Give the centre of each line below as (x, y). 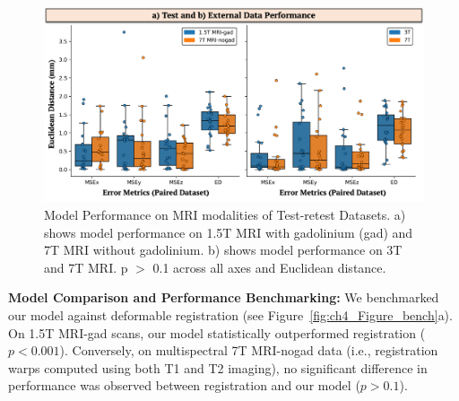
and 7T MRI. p (86, 267)
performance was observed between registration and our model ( (184, 385)
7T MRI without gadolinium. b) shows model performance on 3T (223, 250)
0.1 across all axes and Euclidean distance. (269, 267)
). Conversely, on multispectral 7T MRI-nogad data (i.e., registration (249, 350)
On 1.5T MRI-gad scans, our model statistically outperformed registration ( (217, 332)
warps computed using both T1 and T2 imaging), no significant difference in (218, 367)
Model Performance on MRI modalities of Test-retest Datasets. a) (225, 214)
